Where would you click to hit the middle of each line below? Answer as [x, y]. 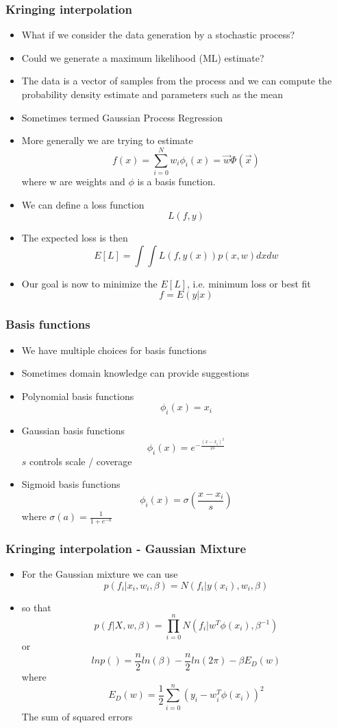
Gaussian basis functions [73, 431]
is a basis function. [176, 181]
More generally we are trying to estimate [107, 140]
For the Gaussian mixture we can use [100, 574]
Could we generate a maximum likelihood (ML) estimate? [143, 57]
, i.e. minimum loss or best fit [249, 283]
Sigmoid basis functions [71, 484]
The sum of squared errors [77, 716]
